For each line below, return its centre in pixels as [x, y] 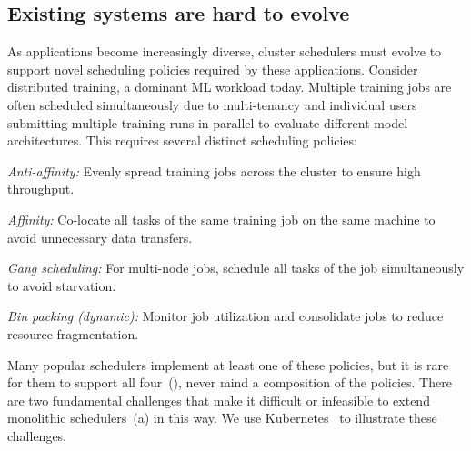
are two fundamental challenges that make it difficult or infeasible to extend [219, 400]
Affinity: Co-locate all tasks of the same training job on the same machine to [221, 219]
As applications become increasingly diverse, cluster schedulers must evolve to [225, 51]
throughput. [41, 189]
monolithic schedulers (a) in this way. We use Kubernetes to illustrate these [222, 418]
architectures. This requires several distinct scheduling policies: [182, 140]
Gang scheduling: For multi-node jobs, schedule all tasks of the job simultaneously [236, 268]
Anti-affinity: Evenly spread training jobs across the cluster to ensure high [214, 170]
